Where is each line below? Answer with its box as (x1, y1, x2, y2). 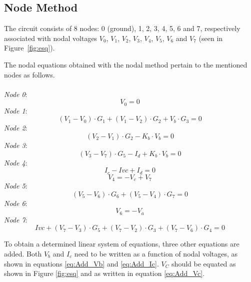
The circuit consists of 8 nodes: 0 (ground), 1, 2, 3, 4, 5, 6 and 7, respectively (4, 23, 240, 33)
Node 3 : (4, 140, 27, 150)
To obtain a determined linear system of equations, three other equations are (4, 238, 239, 249)
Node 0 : (4, 88, 27, 99)
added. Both (4, 248, 42, 258)
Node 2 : (4, 122, 27, 133)
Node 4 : (4, 157, 27, 167)
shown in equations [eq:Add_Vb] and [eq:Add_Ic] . (4, 258, 159, 268)
